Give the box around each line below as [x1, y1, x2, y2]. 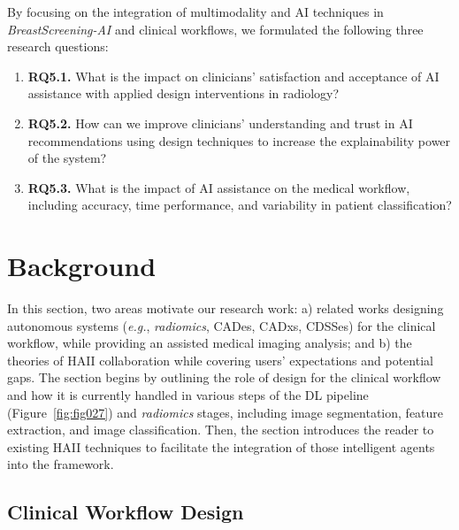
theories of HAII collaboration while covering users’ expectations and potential [7, 350, 433, 369]
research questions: [7, 37, 109, 56]
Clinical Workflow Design [7, 498, 244, 526]
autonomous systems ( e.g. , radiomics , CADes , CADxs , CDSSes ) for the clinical [7, 316, 436, 334]
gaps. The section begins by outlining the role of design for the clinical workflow [7, 368, 441, 387]
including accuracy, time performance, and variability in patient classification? [27, 196, 452, 214]
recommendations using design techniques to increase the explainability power [27, 131, 451, 150]
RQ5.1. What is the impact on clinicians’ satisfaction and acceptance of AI [27, 66, 440, 85]
